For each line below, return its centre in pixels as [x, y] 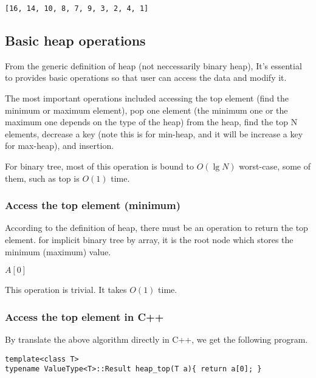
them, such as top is [42, 178]
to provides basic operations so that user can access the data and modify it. [146, 77]
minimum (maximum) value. [58, 251]
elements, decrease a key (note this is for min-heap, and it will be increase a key [154, 133]
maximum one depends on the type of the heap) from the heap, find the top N [151, 122]
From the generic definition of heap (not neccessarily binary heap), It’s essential [153, 65]
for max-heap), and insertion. [60, 146]
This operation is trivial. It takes [66, 290]
